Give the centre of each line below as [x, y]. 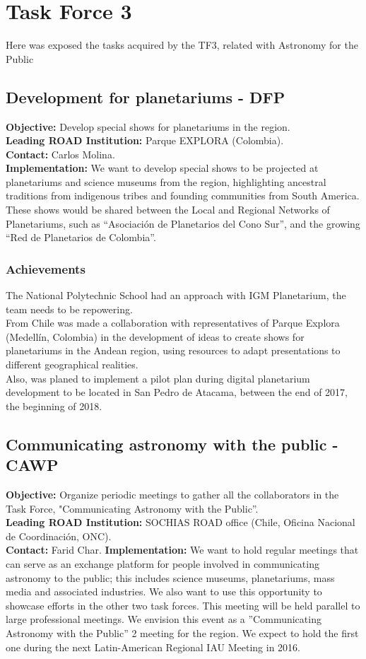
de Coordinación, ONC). [59, 536]
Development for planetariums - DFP [146, 97]
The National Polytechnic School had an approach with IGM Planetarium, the [176, 295]
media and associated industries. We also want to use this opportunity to [164, 591]
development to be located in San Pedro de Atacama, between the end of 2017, [177, 392]
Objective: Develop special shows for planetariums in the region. [148, 126]
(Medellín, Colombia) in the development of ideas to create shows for [155, 336]
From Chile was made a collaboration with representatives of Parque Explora [173, 323]
